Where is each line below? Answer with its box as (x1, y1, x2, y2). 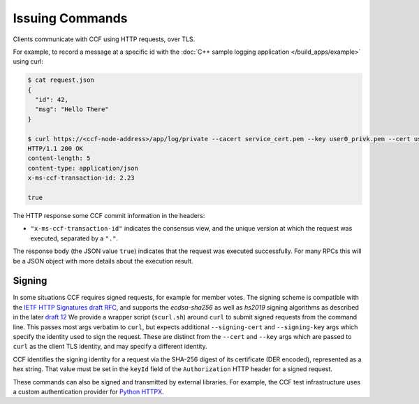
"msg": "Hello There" (35, 106, 110, 113)
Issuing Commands (13, 10, 128, 26)
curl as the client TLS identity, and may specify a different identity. (13, 342, 207, 351)
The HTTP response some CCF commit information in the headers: (13, 211, 205, 219)
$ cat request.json (27, 76, 94, 84)
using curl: (13, 57, 44, 66)
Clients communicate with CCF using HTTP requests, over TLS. (13, 35, 196, 43)
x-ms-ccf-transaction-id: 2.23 (27, 174, 135, 182)
